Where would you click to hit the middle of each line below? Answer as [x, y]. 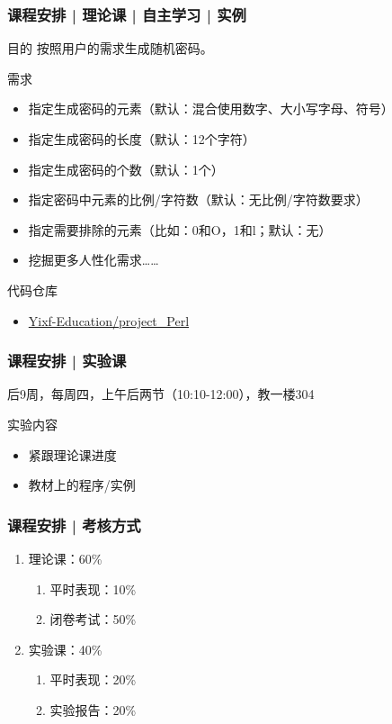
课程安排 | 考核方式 [74, 525]
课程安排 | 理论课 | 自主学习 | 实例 [127, 14]
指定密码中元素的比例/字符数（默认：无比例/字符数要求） [198, 199]
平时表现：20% [93, 679]
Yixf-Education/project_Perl [109, 320]
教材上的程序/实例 [82, 485]
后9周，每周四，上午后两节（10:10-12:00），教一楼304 [161, 394]
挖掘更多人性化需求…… [94, 260]
